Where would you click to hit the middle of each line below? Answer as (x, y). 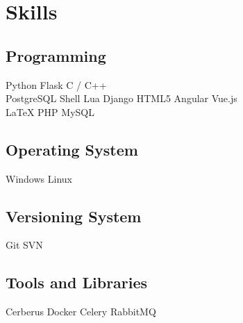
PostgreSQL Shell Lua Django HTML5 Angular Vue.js (121, 98)
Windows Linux (39, 178)
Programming (56, 55)
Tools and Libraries (77, 282)
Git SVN (24, 245)
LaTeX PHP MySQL (50, 111)
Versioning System (74, 216)
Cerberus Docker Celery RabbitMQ (81, 312)
